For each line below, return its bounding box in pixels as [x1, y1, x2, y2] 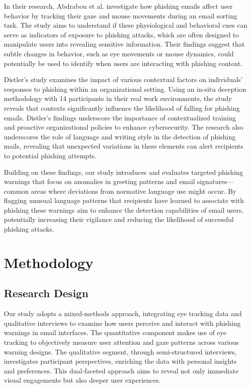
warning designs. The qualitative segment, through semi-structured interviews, [4, 346, 237, 356]
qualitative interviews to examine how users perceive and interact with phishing [4, 318, 241, 328]
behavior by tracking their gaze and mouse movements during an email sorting [4, 10, 237, 20]
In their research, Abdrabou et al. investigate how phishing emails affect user [4, 1, 233, 11]
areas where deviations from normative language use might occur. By [31, 186, 236, 196]
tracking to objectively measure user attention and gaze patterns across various [4, 337, 239, 347]
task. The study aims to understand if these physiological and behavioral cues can [4, 20, 248, 30]
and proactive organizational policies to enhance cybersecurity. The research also [4, 122, 244, 132]
